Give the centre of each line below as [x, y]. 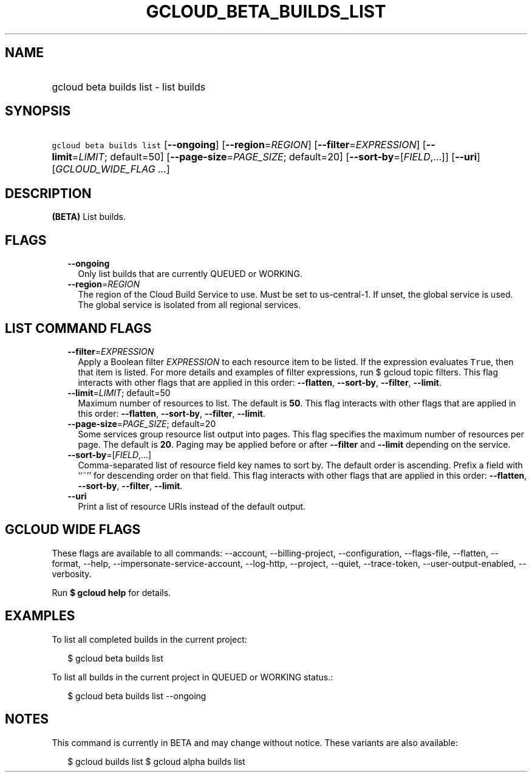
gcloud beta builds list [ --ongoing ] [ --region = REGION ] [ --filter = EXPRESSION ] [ [239, 145]
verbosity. [72, 573]
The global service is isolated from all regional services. [189, 305]
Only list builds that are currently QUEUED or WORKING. [190, 274]
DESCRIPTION [48, 193]
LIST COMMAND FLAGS [78, 328]
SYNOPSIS [38, 111]
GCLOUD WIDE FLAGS [73, 530]
